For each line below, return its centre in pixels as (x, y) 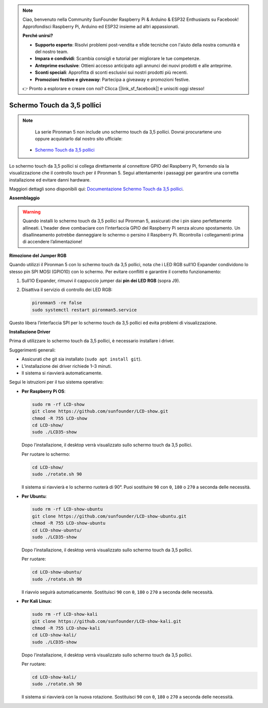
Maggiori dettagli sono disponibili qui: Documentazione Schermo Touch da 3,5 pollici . (97, 189)
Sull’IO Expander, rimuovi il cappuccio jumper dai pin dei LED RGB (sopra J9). (101, 281)
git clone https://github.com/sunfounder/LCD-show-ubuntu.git (109, 516)
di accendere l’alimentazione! (53, 242)
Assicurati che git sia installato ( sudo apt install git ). (82, 359)
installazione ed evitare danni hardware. (50, 180)
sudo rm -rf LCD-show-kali (65, 614)
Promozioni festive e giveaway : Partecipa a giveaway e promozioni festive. (112, 79)
